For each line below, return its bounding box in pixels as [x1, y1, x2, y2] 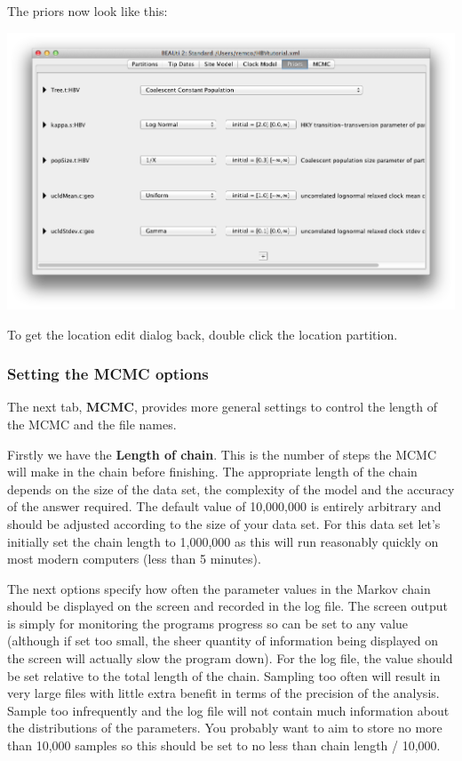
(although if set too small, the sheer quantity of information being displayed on [7, 631, 438, 650]
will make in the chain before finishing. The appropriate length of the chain [7, 462, 418, 481]
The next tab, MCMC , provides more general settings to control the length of [7, 397, 437, 416]
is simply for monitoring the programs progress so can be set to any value [7, 613, 409, 632]
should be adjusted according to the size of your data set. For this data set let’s [7, 514, 441, 533]
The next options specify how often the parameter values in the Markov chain [7, 579, 431, 597]
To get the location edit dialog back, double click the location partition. [7, 324, 398, 343]
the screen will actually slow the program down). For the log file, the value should [7, 649, 453, 668]
